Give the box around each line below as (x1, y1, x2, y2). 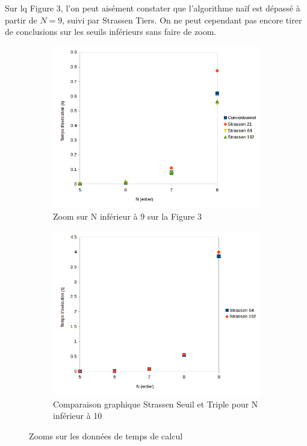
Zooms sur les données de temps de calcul (29, 430, 183, 442)
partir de (5, 13, 37, 26)
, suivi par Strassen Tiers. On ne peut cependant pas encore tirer (62, 13, 302, 26)
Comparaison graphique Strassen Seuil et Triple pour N (53, 397, 258, 410)
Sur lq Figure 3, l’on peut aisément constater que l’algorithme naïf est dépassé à (5, 2, 300, 14)
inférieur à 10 (53, 409, 102, 422)
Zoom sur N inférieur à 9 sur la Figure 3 (53, 210, 202, 223)
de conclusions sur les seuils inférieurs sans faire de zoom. (5, 25, 217, 38)
